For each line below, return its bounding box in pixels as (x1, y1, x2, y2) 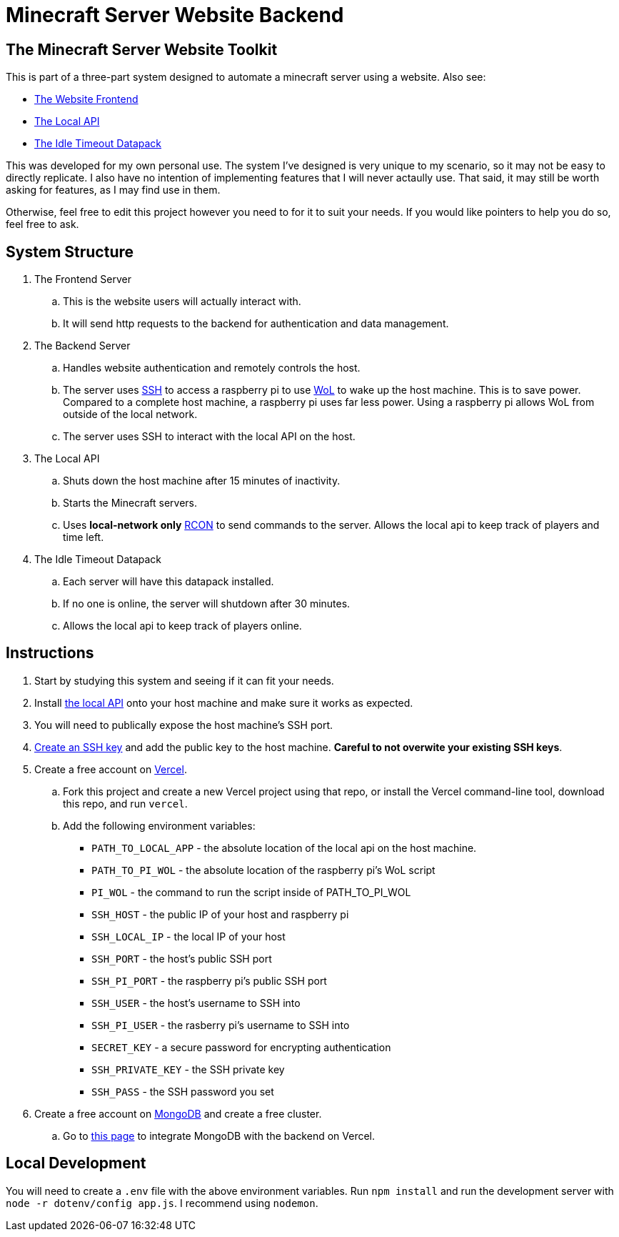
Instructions (6, 644, 94, 662)
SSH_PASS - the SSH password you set (91, 1085, 274, 1098)
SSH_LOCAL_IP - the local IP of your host (91, 930, 286, 943)
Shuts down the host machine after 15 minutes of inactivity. (63, 475, 341, 487)
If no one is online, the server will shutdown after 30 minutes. (63, 597, 351, 610)
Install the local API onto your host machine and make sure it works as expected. (34, 696, 413, 709)
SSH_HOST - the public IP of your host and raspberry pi (91, 908, 349, 920)
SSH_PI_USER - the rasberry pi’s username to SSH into (91, 1018, 350, 1031)
